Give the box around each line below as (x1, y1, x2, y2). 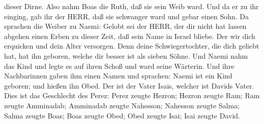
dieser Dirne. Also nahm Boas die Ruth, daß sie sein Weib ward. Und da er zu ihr (4, 1, 259, 11)
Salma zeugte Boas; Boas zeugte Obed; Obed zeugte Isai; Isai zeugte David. (4, 110, 240, 120)
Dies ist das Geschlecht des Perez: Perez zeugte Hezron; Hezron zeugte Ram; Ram (4, 90, 260, 101)
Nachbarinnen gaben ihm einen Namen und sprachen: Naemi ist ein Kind (4, 70, 232, 81)
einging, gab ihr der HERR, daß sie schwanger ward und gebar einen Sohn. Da (4, 11, 249, 21)
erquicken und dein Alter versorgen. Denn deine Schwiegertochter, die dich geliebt (4, 40, 259, 51)
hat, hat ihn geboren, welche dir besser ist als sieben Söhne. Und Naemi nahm (4, 50, 248, 61)
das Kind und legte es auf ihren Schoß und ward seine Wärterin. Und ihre (4, 60, 234, 71)
